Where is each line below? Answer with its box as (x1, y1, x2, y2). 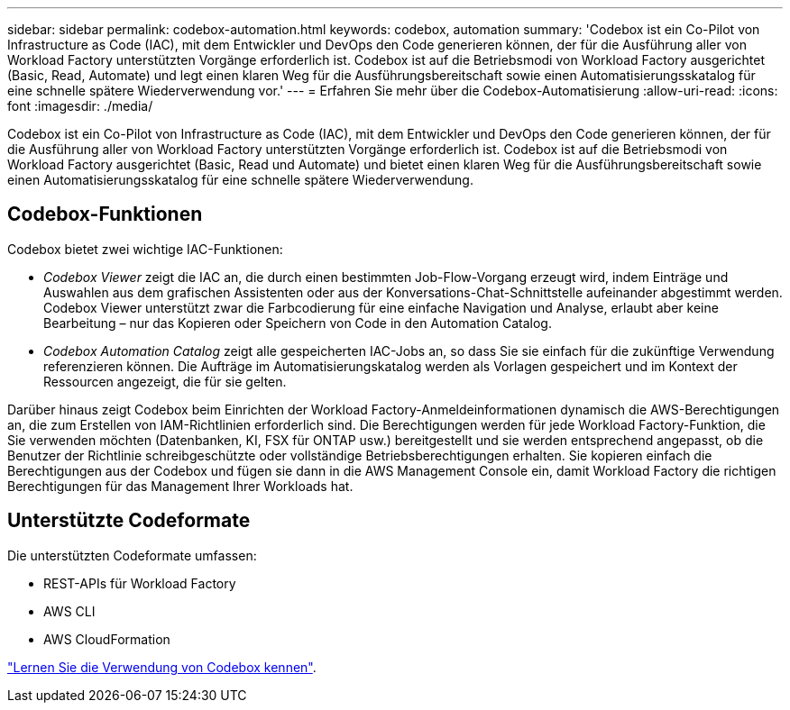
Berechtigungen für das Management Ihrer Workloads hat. (7, 478, 354, 494)
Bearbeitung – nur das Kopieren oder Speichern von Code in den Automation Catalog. (43, 314, 552, 331)
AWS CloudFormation (43, 631, 170, 647)
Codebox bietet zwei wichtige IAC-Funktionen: (7, 241, 283, 257)
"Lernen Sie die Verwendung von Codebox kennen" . (7, 659, 317, 675)
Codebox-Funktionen (7, 203, 203, 226)
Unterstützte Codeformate (7, 509, 251, 532)
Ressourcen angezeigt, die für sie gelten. (43, 373, 287, 389)
